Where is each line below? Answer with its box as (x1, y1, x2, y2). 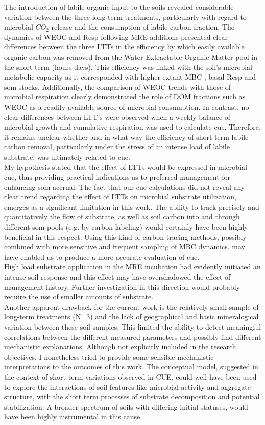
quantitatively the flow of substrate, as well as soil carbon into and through (4, 211, 240, 222)
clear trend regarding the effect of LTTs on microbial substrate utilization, (4, 191, 236, 202)
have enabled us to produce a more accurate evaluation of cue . (4, 251, 200, 262)
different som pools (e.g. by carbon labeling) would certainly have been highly (4, 221, 248, 232)
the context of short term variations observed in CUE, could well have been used (4, 371, 257, 382)
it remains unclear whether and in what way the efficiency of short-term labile (4, 131, 249, 142)
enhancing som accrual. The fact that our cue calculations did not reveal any (4, 181, 245, 192)
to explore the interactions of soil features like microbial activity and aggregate (4, 381, 251, 392)
